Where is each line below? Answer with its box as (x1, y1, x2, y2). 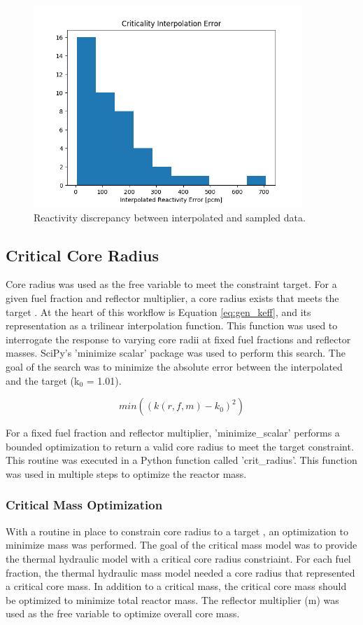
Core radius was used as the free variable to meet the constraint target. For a (6, 277, 337, 291)
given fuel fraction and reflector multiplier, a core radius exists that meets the (6, 290, 339, 305)
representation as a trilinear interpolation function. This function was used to (6, 318, 338, 333)
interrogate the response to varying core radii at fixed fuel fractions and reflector (6, 331, 351, 346)
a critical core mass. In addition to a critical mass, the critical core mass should (6, 579, 347, 593)
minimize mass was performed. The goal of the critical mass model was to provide (6, 537, 357, 552)
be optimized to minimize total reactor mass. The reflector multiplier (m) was (6, 592, 339, 607)
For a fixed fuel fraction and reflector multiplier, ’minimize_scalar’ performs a (6, 425, 340, 440)
